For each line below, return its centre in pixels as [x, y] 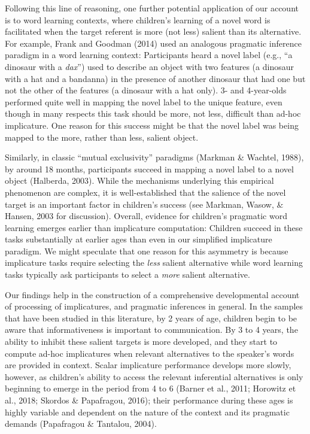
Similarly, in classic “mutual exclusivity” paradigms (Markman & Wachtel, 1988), [154, 157]
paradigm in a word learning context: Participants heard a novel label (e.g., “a [149, 55]
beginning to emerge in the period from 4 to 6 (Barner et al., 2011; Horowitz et [151, 388]
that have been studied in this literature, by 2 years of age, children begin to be [151, 318]
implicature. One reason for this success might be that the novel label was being [152, 125]
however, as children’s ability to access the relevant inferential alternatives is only [154, 376]
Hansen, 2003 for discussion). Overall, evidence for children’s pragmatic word [146, 216]
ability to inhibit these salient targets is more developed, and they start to [141, 342]
